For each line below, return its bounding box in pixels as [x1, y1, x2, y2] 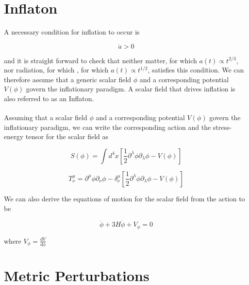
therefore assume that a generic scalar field [4, 74, 132, 84]
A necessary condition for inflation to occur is [4, 26, 140, 36]
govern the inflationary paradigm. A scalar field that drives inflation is [26, 84, 235, 94]
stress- [213, 122, 232, 132]
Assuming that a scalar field [4, 112, 87, 123]
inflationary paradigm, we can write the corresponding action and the [4, 122, 211, 132]
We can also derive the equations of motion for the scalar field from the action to [4, 193, 245, 203]
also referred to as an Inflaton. [4, 93, 94, 103]
